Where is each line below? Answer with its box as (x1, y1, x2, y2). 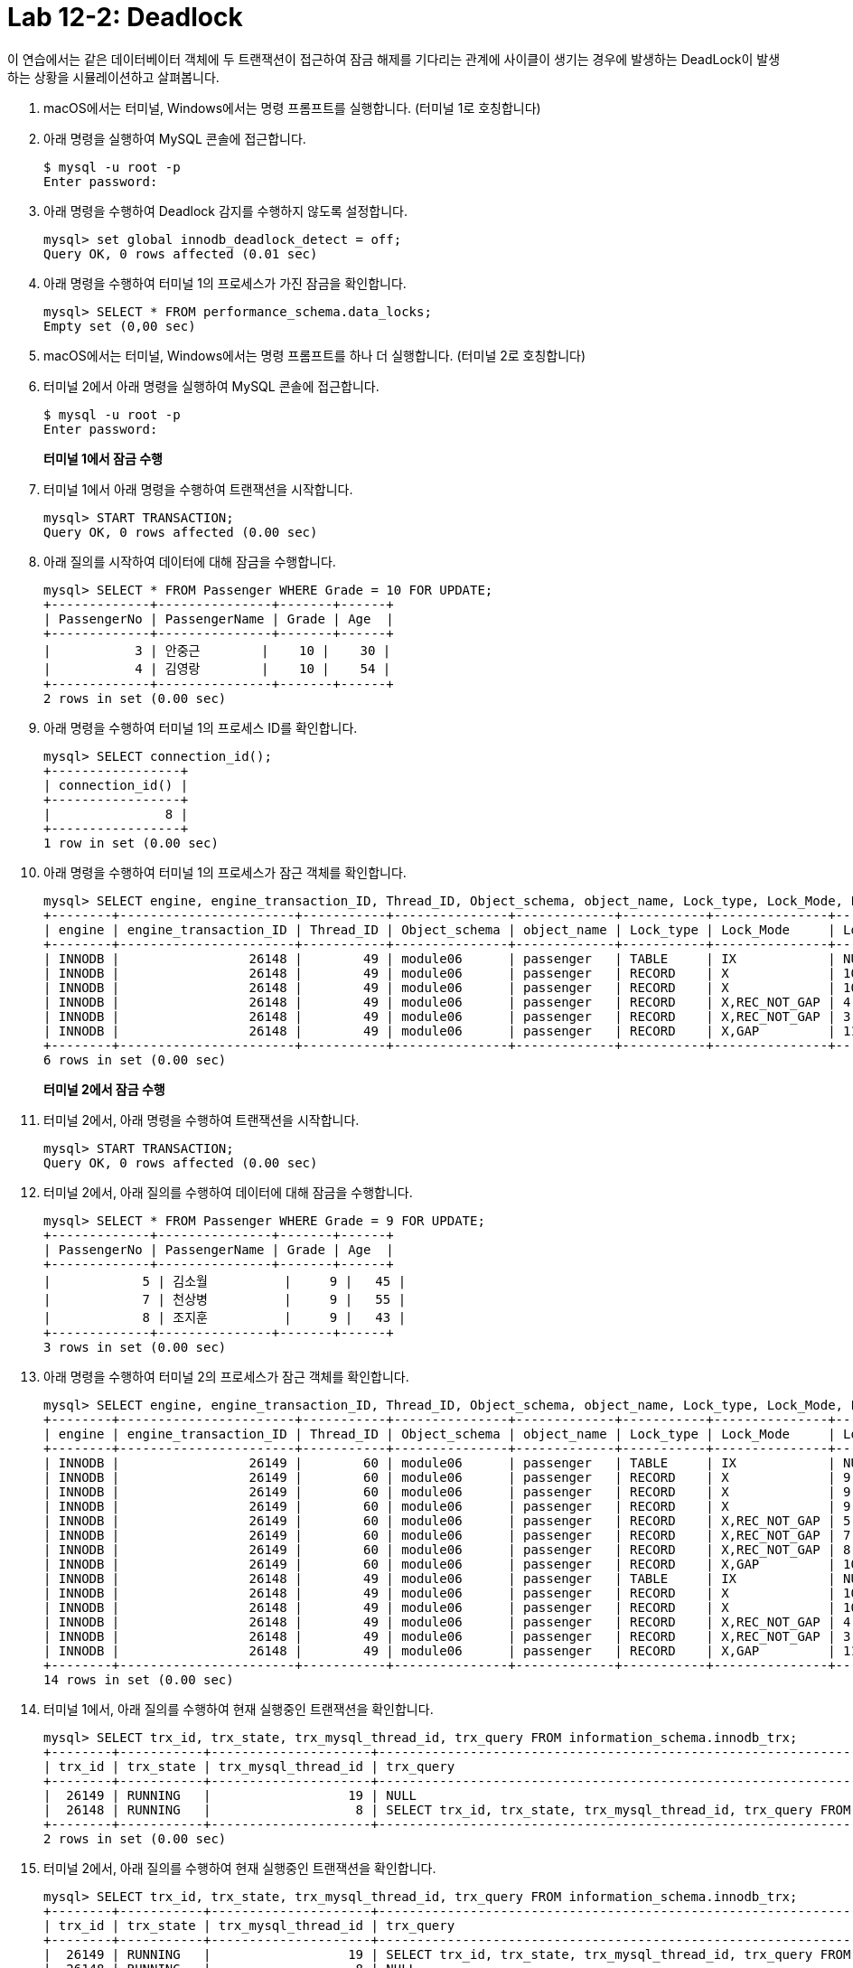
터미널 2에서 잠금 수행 (43, 1081, 165, 1097)
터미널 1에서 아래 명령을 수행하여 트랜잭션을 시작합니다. (43, 481, 353, 497)
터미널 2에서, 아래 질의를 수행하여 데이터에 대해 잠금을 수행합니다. (43, 1184, 413, 1200)
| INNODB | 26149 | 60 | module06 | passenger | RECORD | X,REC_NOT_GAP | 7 (43, 1527, 851, 1542)
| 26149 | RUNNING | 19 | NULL (43, 1787, 417, 1803)
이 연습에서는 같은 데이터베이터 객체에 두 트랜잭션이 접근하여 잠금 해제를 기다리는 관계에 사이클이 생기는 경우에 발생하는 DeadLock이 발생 (7, 51, 781, 67)
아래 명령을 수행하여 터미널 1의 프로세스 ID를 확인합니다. (43, 719, 358, 736)
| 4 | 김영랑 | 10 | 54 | (43, 661, 391, 676)
